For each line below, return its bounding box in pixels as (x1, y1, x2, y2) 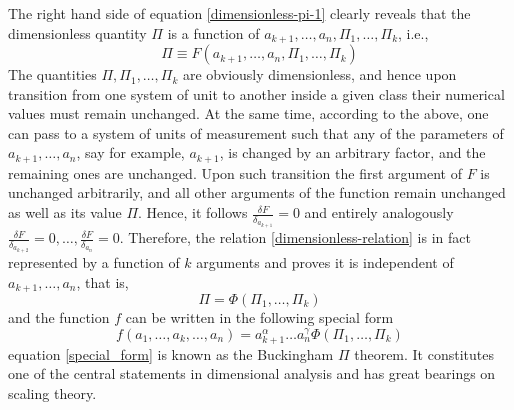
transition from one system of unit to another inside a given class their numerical (8, 83, 505, 104)
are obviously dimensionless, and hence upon (183, 64, 457, 85)
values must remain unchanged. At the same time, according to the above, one (8, 103, 489, 124)
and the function (8, 307, 110, 328)
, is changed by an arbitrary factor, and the (219, 142, 486, 163)
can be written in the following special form (125, 307, 394, 328)
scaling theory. (8, 382, 97, 403)
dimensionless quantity (8, 22, 147, 43)
